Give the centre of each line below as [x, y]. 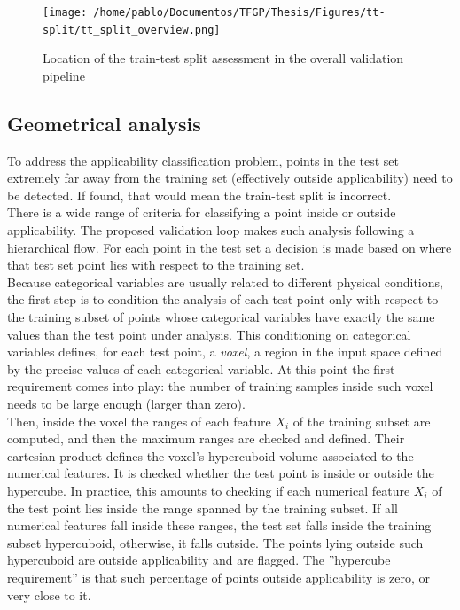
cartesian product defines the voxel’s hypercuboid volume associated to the [211, 455]
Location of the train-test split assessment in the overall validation [223, 58]
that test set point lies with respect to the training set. [156, 265]
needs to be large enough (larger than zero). [126, 404]
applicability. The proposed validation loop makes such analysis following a [211, 230]
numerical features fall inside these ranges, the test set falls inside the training [219, 525]
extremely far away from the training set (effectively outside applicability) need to [230, 178]
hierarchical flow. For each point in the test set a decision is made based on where [230, 247]
